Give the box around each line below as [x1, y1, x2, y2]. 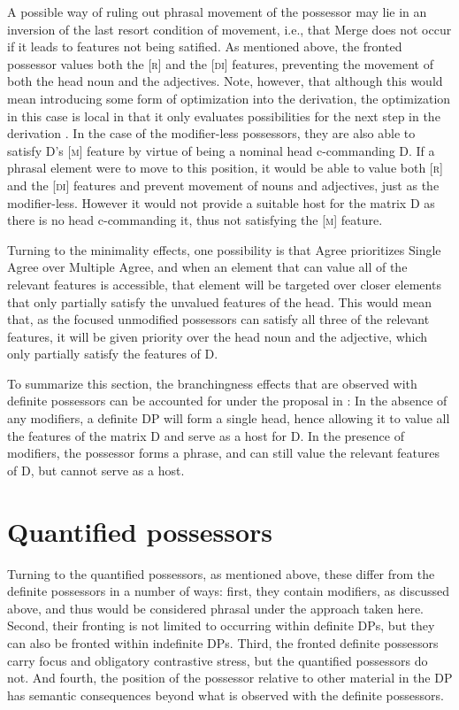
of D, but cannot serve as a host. [7, 460, 185, 479]
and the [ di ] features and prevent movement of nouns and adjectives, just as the [7, 175, 440, 194]
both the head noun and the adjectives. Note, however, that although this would [7, 72, 443, 90]
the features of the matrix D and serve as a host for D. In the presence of [7, 426, 404, 444]
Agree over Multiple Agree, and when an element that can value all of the [7, 258, 408, 276]
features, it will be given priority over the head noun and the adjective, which [7, 327, 428, 345]
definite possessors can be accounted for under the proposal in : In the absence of [7, 391, 448, 410]
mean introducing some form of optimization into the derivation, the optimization [7, 89, 451, 107]
